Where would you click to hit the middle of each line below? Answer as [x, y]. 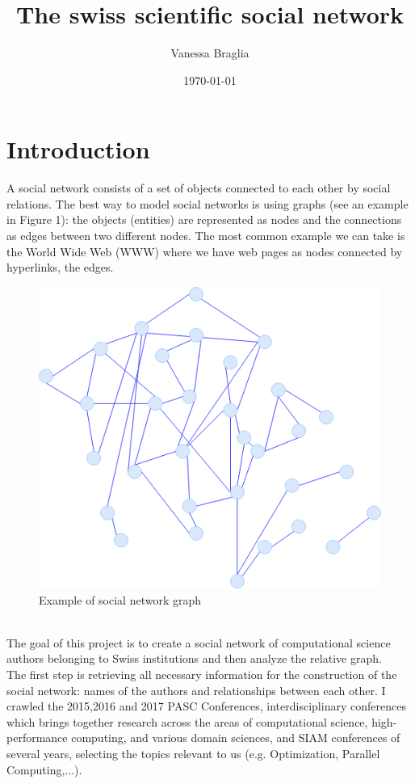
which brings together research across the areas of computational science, [187, 721]
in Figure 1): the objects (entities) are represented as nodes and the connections [204, 219]
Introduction [78, 149]
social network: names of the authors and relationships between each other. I [196, 690]
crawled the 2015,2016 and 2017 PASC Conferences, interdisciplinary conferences [206, 706]
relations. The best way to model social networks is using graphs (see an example [207, 203]
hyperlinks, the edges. [60, 267]
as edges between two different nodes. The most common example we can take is [206, 236]
